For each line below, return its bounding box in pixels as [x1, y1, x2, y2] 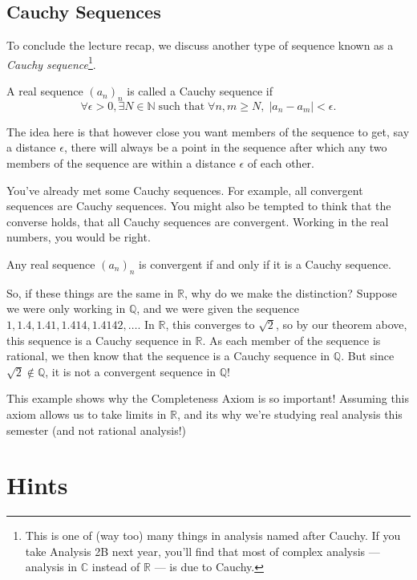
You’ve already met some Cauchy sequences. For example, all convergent [6, 181, 363, 198]
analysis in [25, 558, 78, 575]
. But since [341, 347, 395, 364]
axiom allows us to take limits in [6, 405, 167, 422]
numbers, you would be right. [6, 229, 151, 245]
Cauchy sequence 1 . [6, 53, 96, 72]
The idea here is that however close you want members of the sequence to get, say [6, 123, 410, 140]
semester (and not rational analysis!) [6, 421, 186, 438]
